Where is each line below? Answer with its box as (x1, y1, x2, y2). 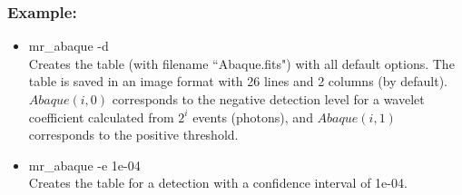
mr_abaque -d (28, 36, 109, 55)
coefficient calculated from (28, 107, 174, 126)
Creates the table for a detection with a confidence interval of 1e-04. (28, 173, 408, 192)
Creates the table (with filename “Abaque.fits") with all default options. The (28, 54, 455, 73)
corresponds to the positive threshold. (28, 125, 239, 144)
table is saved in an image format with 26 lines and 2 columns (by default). (28, 72, 447, 91)
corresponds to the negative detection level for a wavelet (112, 90, 425, 108)
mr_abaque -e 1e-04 (28, 155, 141, 174)
